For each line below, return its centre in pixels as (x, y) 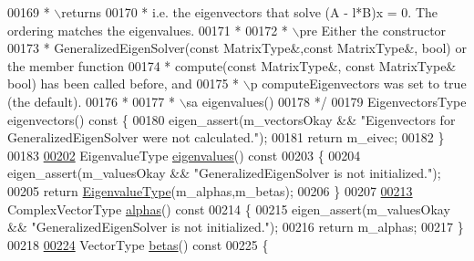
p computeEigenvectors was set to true (358, 84)
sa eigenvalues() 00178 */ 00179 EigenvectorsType (326, 101)
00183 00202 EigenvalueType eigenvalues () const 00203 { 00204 (184, 155)
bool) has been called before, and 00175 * (124, 84)
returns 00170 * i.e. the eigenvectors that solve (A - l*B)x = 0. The (250, 12)
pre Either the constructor (373, 30)
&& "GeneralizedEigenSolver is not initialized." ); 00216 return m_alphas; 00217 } (236, 227)
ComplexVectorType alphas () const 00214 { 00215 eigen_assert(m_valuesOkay (229, 209)
